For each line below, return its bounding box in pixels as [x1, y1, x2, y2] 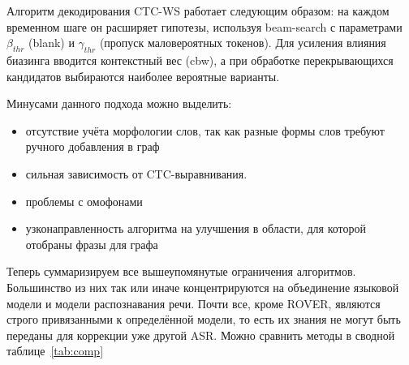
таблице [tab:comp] [6, 342, 104, 359]
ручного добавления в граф [25, 138, 160, 155]
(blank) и [28, 34, 75, 51]
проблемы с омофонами [25, 192, 143, 209]
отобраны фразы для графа [25, 235, 158, 252]
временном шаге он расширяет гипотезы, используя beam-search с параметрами [6, 18, 403, 35]
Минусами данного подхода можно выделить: [6, 95, 232, 112]
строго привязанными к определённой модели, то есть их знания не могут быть [6, 311, 401, 328]
